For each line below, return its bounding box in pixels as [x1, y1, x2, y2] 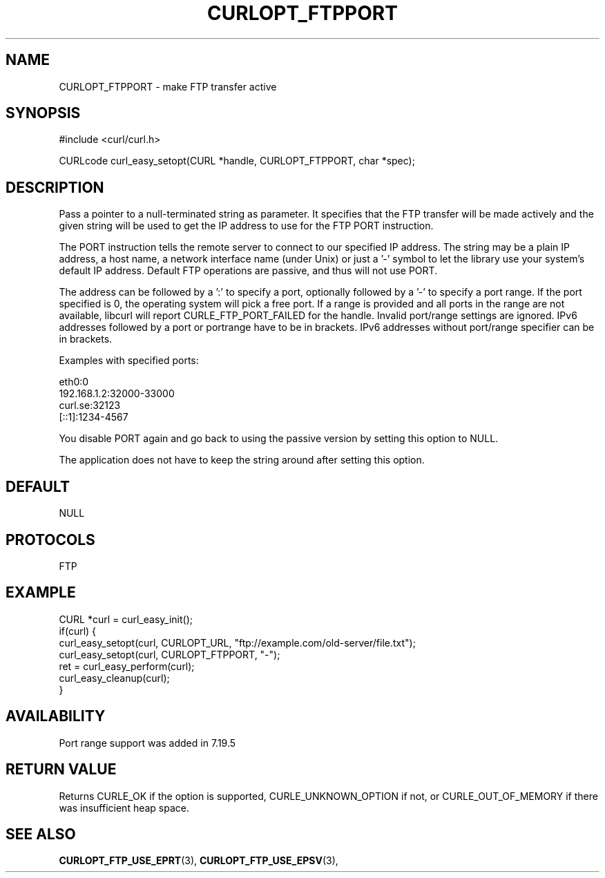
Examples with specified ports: [59, 354, 199, 367]
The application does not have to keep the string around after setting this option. [59, 454, 425, 466]
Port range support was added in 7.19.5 [59, 736, 236, 749]
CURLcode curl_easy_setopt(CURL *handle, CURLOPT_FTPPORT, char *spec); [59, 155, 415, 167]
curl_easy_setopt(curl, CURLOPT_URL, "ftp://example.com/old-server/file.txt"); [59, 636, 416, 649]
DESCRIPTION [6, 178, 104, 196]
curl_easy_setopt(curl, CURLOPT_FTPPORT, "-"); [59, 648, 280, 660]
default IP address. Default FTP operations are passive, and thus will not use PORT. [59, 265, 438, 277]
